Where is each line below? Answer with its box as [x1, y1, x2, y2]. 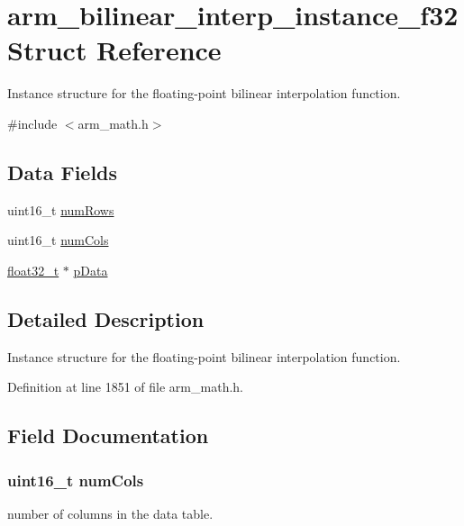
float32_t [7, 260, 59, 279]
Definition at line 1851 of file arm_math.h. [7, 377, 243, 396]
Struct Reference [7, 32, 222, 68]
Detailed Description [7, 304, 205, 332]
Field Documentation [7, 422, 209, 449]
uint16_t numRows [7, 200, 114, 219]
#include [7, 113, 58, 132]
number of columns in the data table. [7, 503, 214, 522]
